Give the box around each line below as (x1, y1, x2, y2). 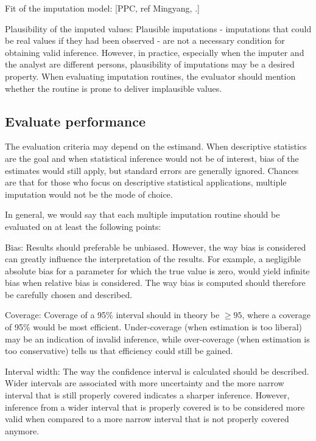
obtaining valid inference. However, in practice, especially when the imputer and (5, 46, 304, 58)
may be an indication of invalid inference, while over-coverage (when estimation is (5, 332, 310, 345)
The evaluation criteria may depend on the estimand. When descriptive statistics (5, 140, 307, 153)
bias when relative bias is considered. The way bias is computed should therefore (5, 276, 306, 289)
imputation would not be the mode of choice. (5, 187, 173, 200)
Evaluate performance (5, 111, 146, 130)
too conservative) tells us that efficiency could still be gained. (5, 344, 233, 357)
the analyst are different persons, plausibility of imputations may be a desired (5, 58, 295, 71)
